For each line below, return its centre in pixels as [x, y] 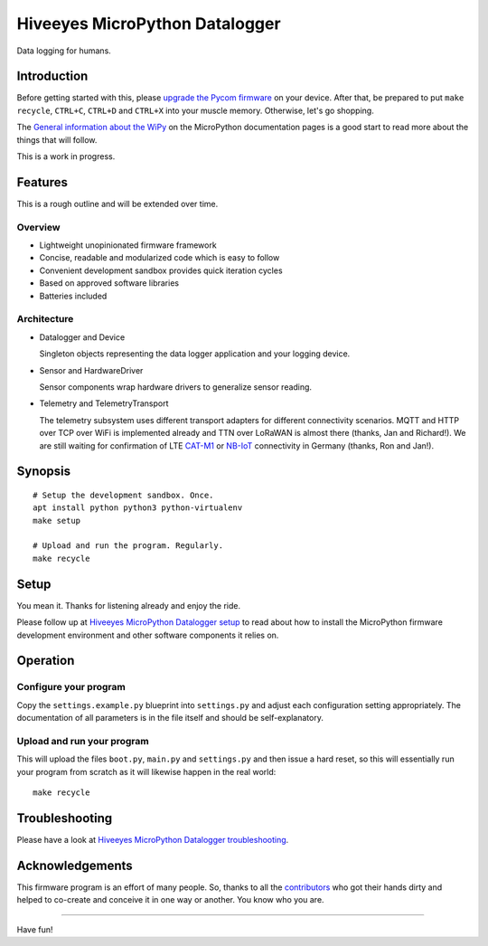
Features [42, 182]
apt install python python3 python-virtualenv [138, 508]
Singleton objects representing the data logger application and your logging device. [195, 354]
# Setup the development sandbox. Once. [123, 495]
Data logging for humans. [64, 51]
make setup [57, 520]
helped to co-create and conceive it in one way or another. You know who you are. [170, 900]
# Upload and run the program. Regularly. [128, 546]
